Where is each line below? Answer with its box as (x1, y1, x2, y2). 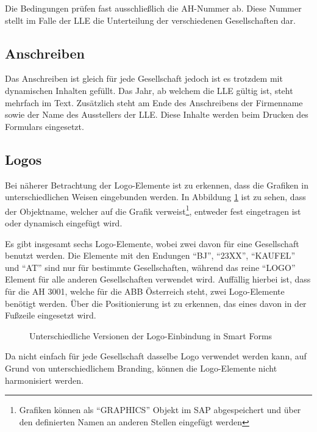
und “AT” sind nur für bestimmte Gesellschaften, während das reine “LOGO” (5, 261, 296, 273)
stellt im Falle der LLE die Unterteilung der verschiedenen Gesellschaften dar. (5, 13, 296, 26)
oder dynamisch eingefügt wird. (5, 217, 123, 229)
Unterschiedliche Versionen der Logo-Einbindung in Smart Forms (29, 329, 272, 342)
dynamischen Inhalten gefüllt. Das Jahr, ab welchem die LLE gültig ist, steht (5, 84, 293, 96)
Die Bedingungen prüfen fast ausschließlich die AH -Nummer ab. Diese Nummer (5, 2, 302, 14)
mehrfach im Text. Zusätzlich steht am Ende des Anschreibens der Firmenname (5, 96, 303, 109)
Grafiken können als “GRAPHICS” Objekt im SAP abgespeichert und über (19, 403, 301, 416)
